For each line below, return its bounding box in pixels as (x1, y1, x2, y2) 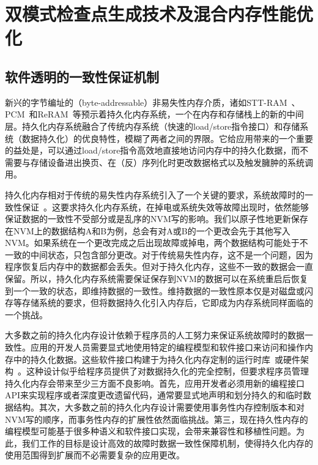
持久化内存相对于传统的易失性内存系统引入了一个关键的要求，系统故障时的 (5, 188, 305, 201)
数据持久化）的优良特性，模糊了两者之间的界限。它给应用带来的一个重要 (21, 132, 313, 144)
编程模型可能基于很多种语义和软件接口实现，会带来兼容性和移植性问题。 (5, 425, 296, 437)
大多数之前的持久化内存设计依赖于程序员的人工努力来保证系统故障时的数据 (5, 329, 305, 341)
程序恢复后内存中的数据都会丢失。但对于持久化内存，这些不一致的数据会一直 (5, 260, 313, 273)
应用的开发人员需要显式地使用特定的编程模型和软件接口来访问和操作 (30, 341, 305, 354)
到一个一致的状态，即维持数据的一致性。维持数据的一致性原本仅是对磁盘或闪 (5, 284, 313, 297)
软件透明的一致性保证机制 (5, 67, 159, 86)
